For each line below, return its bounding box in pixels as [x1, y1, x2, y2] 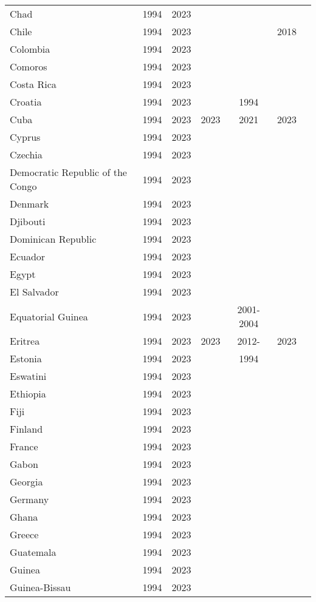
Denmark [10, 197, 49, 211]
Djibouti [10, 214, 46, 228]
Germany [10, 492, 49, 506]
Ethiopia [10, 387, 46, 401]
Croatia [10, 95, 42, 109]
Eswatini [10, 369, 47, 383]
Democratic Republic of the [10, 165, 127, 179]
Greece [10, 527, 39, 541]
